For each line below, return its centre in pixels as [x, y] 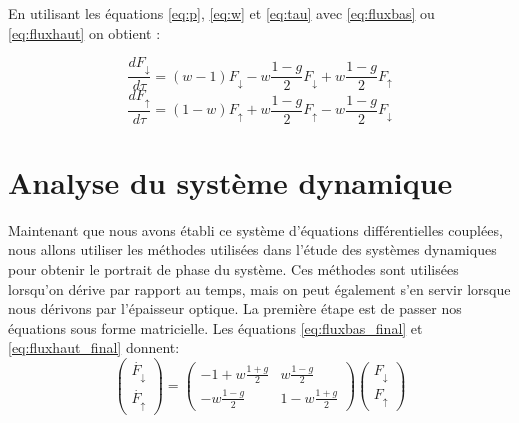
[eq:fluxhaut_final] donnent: [94, 347]
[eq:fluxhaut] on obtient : [84, 32]
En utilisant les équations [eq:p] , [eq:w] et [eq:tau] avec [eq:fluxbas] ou [221, 13]
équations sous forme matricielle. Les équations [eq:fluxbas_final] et [215, 327]
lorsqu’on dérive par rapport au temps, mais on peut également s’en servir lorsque [259, 288]
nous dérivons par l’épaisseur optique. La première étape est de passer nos [235, 308]
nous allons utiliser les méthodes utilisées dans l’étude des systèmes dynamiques [252, 249]
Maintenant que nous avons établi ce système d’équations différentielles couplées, [255, 229]
